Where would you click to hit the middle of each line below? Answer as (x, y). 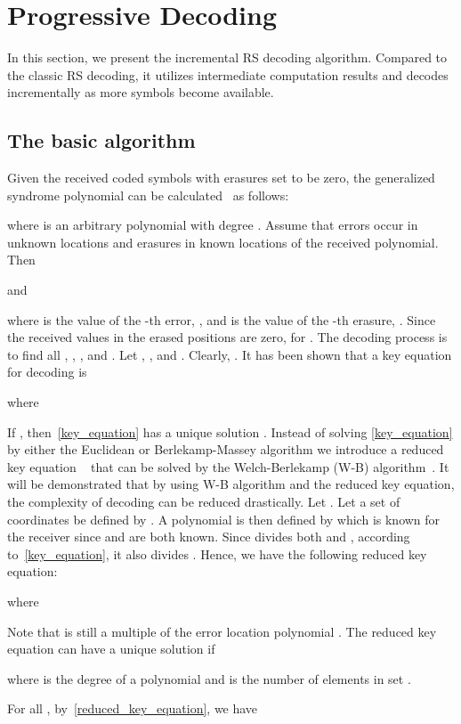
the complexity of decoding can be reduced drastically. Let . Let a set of (204, 502)
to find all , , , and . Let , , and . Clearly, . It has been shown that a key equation (230, 354)
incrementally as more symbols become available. (141, 92)
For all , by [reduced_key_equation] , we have (133, 708)
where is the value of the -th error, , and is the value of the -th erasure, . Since (222, 319)
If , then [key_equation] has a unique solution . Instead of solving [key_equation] (230, 431)
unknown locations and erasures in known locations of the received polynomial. (223, 242)
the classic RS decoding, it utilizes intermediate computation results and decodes (228, 74)
